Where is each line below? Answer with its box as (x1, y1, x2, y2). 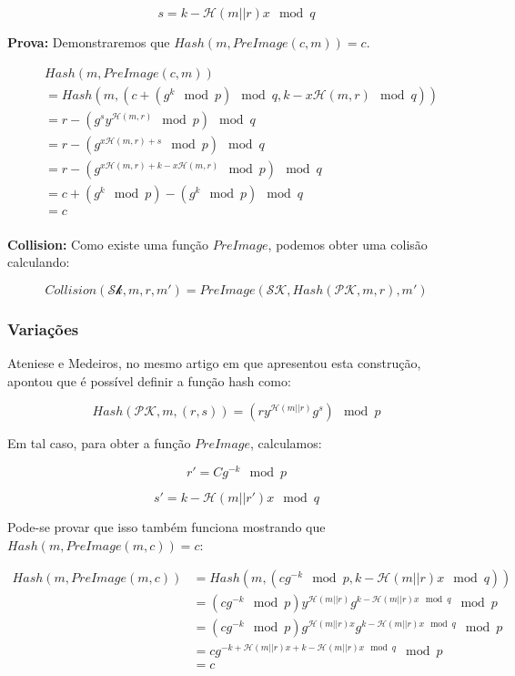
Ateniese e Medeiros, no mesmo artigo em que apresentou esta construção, (7, 353, 421, 373)
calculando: (7, 252, 70, 271)
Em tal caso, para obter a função (7, 434, 191, 453)
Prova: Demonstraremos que (7, 33, 170, 51)
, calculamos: (250, 434, 322, 453)
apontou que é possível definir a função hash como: (7, 371, 291, 390)
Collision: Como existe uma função (7, 234, 208, 253)
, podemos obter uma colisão (268, 234, 428, 253)
